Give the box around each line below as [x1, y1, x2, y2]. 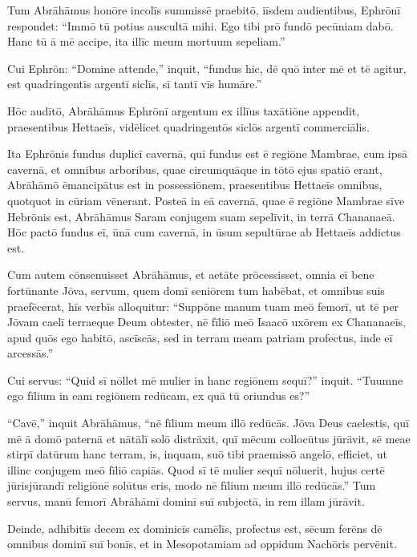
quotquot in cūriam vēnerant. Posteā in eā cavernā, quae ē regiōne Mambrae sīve [7, 192, 405, 208]
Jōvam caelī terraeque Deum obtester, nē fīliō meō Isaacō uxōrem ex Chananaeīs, [7, 313, 406, 330]
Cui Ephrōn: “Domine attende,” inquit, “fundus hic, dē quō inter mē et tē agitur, [7, 59, 407, 76]
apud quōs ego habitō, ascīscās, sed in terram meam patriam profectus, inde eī [7, 329, 393, 345]
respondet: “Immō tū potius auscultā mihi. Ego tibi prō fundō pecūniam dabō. [7, 17, 394, 34]
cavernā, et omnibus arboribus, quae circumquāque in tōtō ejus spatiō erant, [7, 160, 383, 177]
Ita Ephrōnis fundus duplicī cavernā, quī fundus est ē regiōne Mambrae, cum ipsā [7, 145, 407, 162]
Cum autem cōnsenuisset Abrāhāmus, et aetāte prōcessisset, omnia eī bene [7, 266, 374, 283]
